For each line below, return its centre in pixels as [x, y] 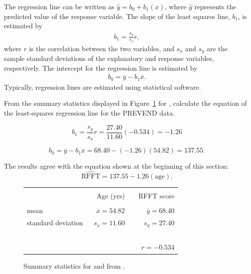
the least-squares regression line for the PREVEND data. [89, 113]
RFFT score [157, 196]
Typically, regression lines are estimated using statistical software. [103, 87]
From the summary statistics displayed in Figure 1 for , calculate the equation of [125, 103]
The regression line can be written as [59, 6]
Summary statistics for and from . [74, 265]
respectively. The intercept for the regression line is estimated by [101, 68]
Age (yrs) [111, 196]
